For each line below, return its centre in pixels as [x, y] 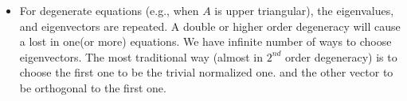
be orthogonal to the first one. [93, 87]
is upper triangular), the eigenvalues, [304, 10]
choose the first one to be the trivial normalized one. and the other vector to [206, 72]
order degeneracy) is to [341, 56]
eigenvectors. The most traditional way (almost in [141, 56]
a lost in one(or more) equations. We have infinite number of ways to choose [205, 41]
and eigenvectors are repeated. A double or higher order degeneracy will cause [210, 26]
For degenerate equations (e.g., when [109, 10]
